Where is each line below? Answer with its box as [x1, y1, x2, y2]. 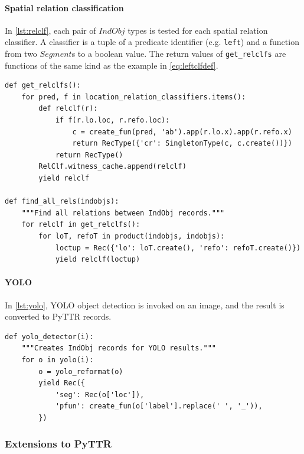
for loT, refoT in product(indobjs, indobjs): [38, 232, 225, 241]
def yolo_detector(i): [5, 332, 94, 341]
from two [5, 47, 37, 60]
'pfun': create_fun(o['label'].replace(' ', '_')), [55, 402, 263, 411]
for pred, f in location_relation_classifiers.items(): [21, 92, 246, 101]
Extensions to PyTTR [5, 436, 112, 451]
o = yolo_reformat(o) [38, 367, 123, 376]
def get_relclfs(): [5, 81, 81, 90]
